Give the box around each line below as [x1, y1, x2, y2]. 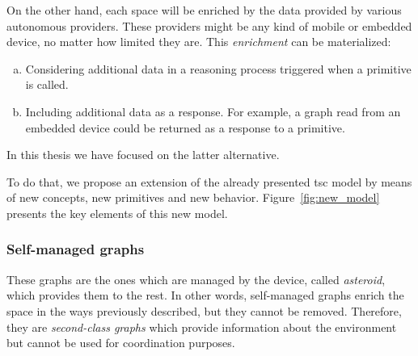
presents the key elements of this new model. [6, 204, 228, 221]
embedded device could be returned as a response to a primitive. [25, 119, 345, 136]
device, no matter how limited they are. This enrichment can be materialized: [6, 33, 391, 50]
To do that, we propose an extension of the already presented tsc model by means [6, 173, 412, 190]
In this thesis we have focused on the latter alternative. [6, 146, 280, 163]
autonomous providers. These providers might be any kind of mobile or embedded [6, 17, 412, 34]
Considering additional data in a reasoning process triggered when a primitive [25, 60, 412, 77]
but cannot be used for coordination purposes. [6, 334, 235, 351]
